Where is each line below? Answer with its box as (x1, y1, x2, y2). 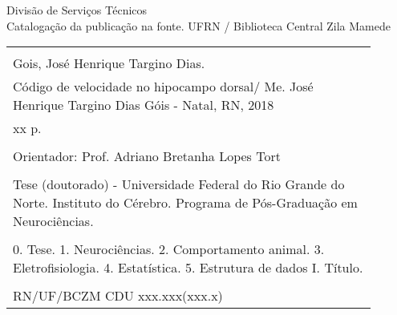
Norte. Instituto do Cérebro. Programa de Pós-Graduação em (13, 193, 358, 212)
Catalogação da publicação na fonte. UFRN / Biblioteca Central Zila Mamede (6, 17, 391, 34)
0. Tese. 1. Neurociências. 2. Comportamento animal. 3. (13, 240, 325, 259)
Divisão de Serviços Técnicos (6, 2, 148, 18)
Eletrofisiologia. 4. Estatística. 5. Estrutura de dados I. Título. (13, 258, 363, 277)
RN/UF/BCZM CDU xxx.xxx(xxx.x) (13, 286, 223, 305)
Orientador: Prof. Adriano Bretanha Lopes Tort (13, 147, 281, 166)
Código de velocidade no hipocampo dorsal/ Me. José (13, 77, 314, 96)
